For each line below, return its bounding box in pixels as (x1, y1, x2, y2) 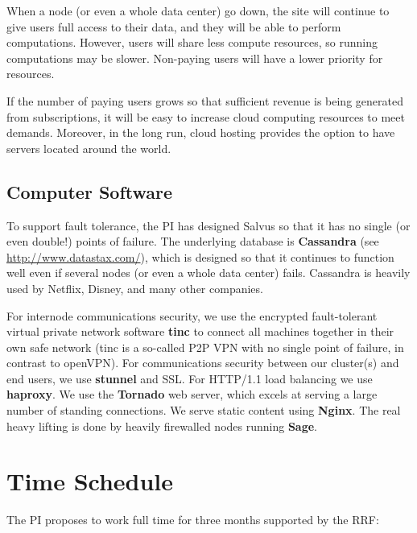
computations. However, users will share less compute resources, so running (6, 34, 378, 51)
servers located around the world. (6, 139, 171, 156)
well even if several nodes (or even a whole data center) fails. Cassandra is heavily (6, 264, 411, 281)
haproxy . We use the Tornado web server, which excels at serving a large (6, 386, 378, 403)
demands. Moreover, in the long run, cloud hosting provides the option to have (6, 124, 395, 141)
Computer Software (6, 179, 173, 204)
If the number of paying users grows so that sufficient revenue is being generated (6, 92, 403, 109)
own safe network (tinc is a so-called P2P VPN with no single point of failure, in (6, 338, 404, 355)
